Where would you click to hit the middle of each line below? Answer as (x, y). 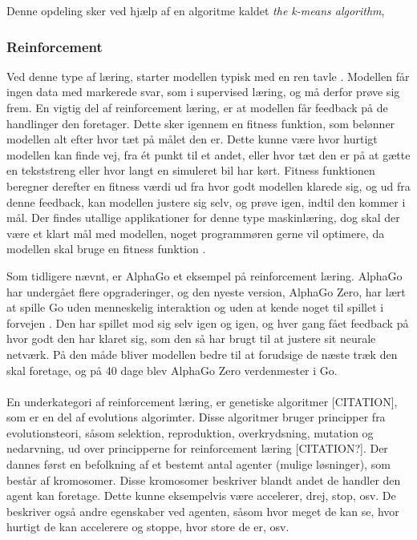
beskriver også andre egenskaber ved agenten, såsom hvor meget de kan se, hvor (203, 511)
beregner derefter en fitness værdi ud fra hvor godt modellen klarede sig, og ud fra (208, 185)
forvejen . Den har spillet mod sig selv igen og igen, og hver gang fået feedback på (208, 322)
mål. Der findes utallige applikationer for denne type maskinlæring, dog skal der (203, 218)
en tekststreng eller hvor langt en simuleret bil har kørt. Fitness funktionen (191, 170)
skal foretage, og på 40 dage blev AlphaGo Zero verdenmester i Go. (172, 370)
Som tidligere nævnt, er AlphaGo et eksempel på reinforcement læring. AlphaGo (204, 275)
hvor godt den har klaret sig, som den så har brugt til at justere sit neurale (191, 339)
